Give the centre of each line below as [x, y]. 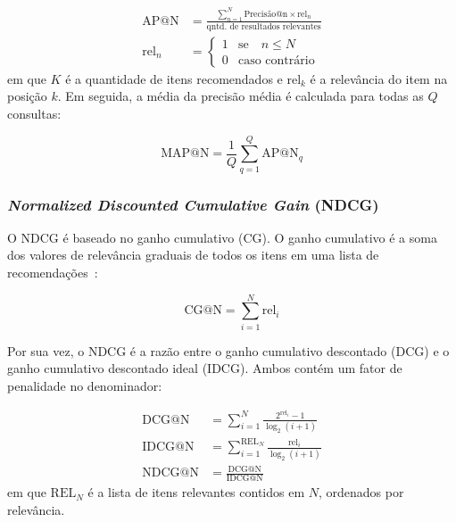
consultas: [34, 113]
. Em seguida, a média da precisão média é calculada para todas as [240, 96]
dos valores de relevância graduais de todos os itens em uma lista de [193, 255]
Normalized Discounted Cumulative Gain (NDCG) [193, 204]
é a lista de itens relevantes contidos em [196, 492]
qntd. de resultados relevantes [264, 26]
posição [27, 96]
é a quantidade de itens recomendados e [174, 78]
